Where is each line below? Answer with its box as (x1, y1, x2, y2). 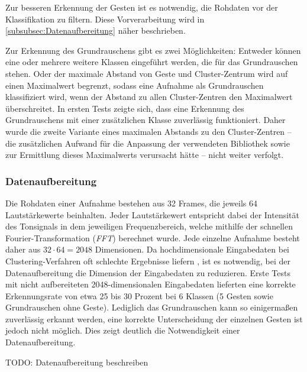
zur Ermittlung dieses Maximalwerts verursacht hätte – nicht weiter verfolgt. (5, 148, 284, 161)
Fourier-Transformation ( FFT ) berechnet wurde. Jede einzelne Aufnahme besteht (5, 231, 300, 244)
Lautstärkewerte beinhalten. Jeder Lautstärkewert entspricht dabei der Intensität (5, 208, 299, 221)
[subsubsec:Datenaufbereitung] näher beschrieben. (5, 24, 186, 37)
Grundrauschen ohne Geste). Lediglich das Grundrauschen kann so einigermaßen (5, 301, 298, 313)
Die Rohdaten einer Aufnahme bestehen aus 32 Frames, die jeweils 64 (5, 196, 257, 209)
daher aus (5, 243, 41, 255)
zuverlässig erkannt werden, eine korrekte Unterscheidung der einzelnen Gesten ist (5, 312, 303, 325)
